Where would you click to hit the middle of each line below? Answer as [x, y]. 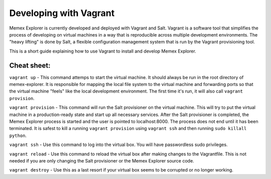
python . [18, 135]
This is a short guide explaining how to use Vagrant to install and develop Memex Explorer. [103, 51]
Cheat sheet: [30, 65]
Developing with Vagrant [62, 13]
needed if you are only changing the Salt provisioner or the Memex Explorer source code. [102, 160]
